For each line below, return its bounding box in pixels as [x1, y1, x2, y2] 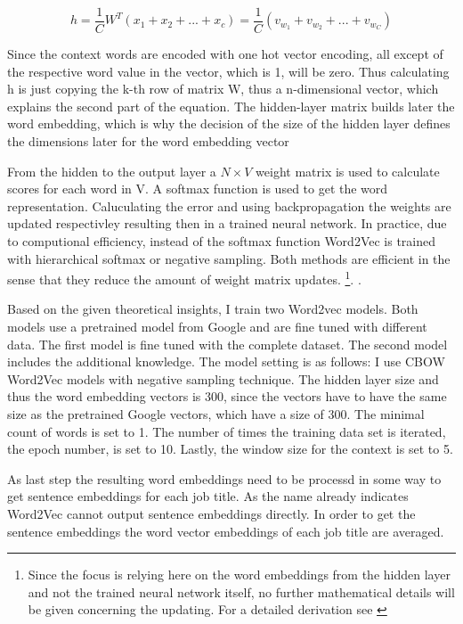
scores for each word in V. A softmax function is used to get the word [7, 179, 388, 198]
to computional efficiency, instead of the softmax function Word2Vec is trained [7, 232, 435, 250]
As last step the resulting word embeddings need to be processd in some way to [7, 469, 442, 488]
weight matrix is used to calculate [256, 161, 440, 180]
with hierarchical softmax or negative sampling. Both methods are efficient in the [7, 249, 451, 267]
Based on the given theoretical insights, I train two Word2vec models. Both [7, 300, 418, 318]
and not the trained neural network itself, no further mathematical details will [28, 582, 455, 601]
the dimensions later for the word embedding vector [7, 132, 289, 151]
